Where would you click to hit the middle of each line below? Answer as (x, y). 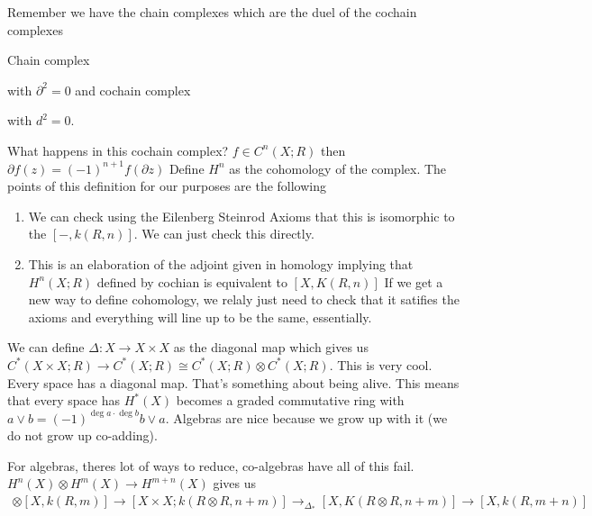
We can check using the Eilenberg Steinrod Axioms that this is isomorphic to (241, 216)
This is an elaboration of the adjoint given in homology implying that (221, 263)
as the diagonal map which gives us (271, 347)
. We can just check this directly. (224, 234)
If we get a (414, 281)
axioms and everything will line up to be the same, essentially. (200, 317)
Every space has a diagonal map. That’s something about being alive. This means (233, 382)
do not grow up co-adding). (82, 435)
